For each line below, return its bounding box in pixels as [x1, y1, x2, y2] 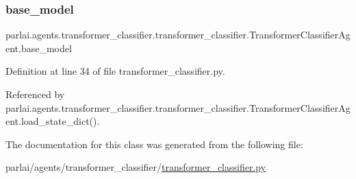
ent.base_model [5, 40, 72, 55]
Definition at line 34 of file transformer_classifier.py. [5, 64, 225, 78]
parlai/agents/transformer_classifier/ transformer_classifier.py [5, 160, 266, 174]
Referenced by [5, 87, 65, 101]
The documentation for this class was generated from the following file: [5, 136, 303, 151]
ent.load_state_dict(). [5, 114, 100, 128]
